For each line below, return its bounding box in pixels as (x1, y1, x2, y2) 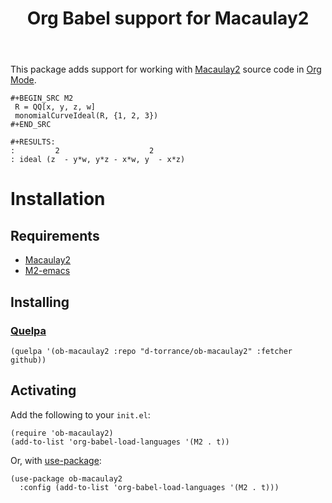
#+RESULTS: (10, 137, 56, 147)
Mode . (10, 74, 37, 86)
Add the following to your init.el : (10, 408, 151, 421)
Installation (10, 188, 106, 211)
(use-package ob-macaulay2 (10, 473, 123, 484)
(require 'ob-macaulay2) (10, 428, 114, 438)
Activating (10, 382, 77, 399)
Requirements (10, 227, 100, 244)
